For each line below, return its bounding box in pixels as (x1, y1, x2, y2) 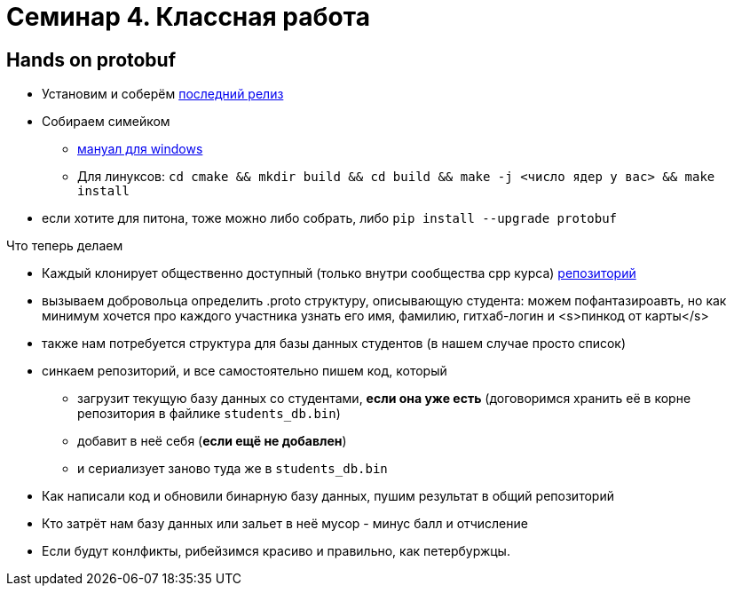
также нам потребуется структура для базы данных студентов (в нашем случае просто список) (42, 336, 627, 352)
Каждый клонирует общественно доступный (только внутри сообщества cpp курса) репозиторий (42, 265, 636, 281)
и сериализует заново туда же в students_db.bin (77, 461, 388, 477)
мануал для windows (77, 141, 203, 157)
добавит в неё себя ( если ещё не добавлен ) (77, 433, 347, 449)
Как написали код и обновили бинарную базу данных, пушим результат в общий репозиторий (42, 488, 614, 504)
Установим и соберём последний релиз (42, 86, 284, 102)
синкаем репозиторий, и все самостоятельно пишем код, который (42, 363, 447, 379)
